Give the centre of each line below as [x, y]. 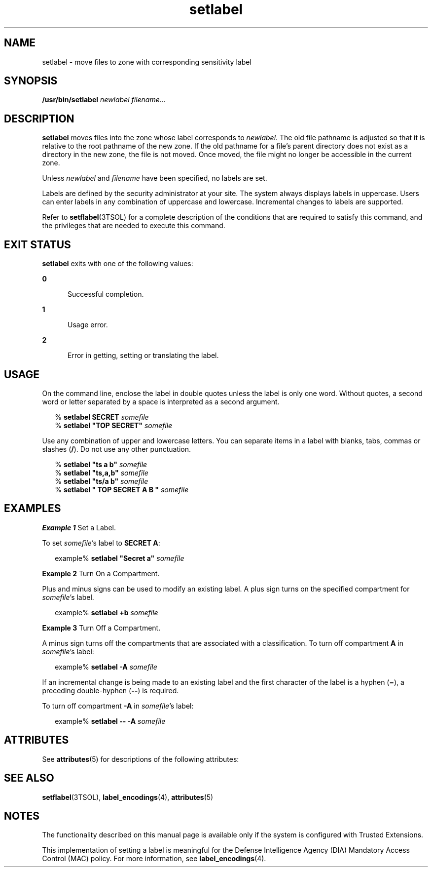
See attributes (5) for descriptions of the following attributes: [141, 759]
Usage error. [88, 325]
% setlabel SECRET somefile [102, 417]
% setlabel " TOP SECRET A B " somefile [122, 489]
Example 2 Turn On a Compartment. [101, 573]
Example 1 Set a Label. [79, 527]
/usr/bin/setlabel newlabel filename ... [104, 100]
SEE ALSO [29, 778]
